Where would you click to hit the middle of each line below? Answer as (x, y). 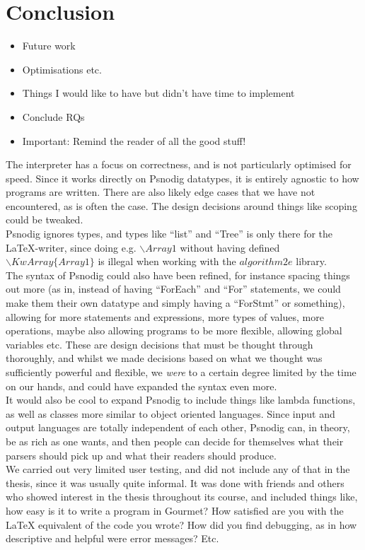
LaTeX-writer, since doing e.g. (71, 247)
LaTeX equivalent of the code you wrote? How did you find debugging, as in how (181, 524)
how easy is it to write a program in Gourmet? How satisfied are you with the (175, 510)
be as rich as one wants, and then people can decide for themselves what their (175, 441)
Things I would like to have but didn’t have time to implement (158, 93)
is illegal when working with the (167, 261)
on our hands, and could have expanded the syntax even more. (141, 386)
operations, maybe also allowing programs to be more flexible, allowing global (174, 330)
